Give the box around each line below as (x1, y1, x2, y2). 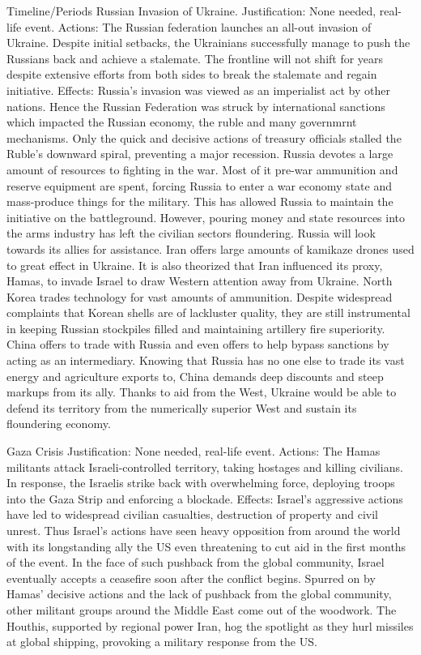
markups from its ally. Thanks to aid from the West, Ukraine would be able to (6, 383, 397, 400)
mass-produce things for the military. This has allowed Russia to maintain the (6, 193, 393, 210)
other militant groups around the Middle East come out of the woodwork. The (6, 601, 397, 618)
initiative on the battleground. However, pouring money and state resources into (6, 208, 405, 225)
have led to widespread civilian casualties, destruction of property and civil (6, 506, 378, 523)
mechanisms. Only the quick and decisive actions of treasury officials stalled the (6, 129, 402, 146)
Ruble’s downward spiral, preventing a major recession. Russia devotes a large (6, 145, 393, 162)
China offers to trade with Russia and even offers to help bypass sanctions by (6, 336, 389, 353)
